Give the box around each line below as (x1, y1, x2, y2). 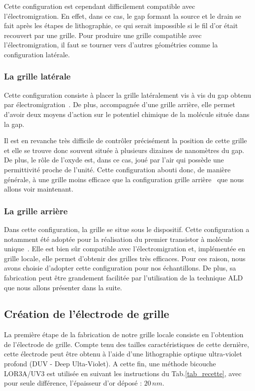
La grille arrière (4, 204, 68, 217)
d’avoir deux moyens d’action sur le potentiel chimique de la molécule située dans (4, 109, 250, 119)
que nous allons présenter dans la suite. (4, 282, 123, 292)
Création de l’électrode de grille (4, 306, 169, 321)
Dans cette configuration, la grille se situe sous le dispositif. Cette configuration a (4, 224, 250, 234)
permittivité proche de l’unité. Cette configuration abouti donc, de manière (4, 164, 231, 174)
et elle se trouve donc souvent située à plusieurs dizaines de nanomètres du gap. (4, 145, 244, 155)
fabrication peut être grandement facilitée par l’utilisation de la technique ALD (4, 272, 243, 282)
